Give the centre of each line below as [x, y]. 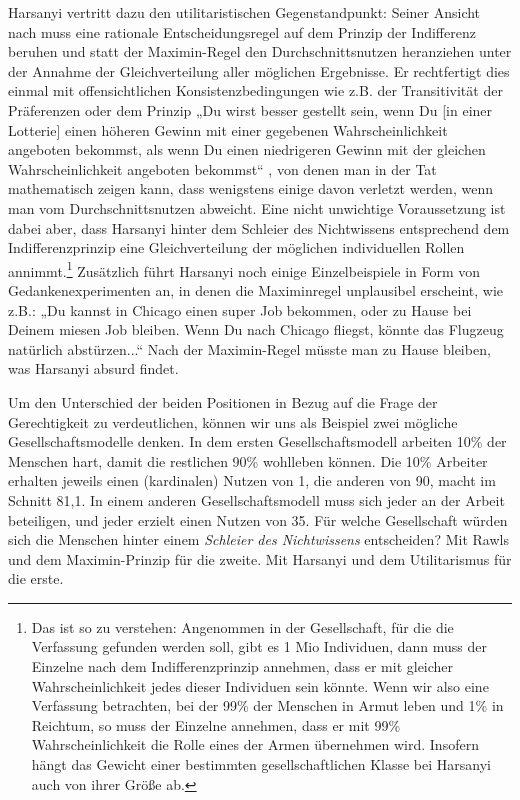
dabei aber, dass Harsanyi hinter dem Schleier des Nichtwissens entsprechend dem [259, 227]
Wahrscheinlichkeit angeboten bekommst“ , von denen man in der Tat [222, 168]
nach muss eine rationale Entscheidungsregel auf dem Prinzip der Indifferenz [242, 31]
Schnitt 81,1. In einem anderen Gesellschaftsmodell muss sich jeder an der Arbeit [256, 499]
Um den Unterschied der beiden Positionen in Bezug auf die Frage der [223, 401]
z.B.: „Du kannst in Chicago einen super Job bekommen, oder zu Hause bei [240, 309]
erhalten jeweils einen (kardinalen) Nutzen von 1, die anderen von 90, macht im [252, 480]
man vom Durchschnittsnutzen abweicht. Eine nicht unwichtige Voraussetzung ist [257, 207]
